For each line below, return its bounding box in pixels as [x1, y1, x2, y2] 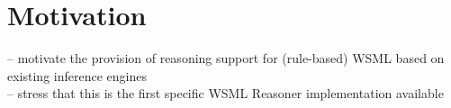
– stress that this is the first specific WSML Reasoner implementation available [7, 84, 444, 103]
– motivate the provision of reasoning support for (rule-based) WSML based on [7, 49, 445, 67]
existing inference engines [7, 66, 147, 85]
